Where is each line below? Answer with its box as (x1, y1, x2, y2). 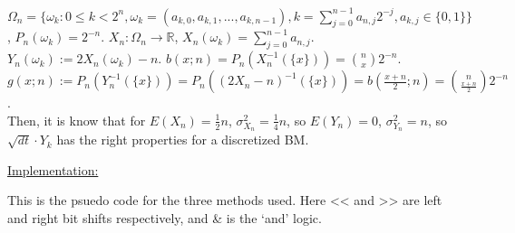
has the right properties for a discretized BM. (56, 130, 309, 149)
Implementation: (7, 160, 99, 179)
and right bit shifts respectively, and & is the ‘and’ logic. (7, 209, 322, 228)
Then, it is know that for (7, 110, 146, 129)
